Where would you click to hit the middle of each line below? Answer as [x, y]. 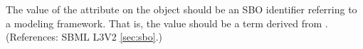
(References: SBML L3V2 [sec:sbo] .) [84, 37]
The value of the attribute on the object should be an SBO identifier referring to [181, 9]
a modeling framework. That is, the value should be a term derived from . [167, 23]
